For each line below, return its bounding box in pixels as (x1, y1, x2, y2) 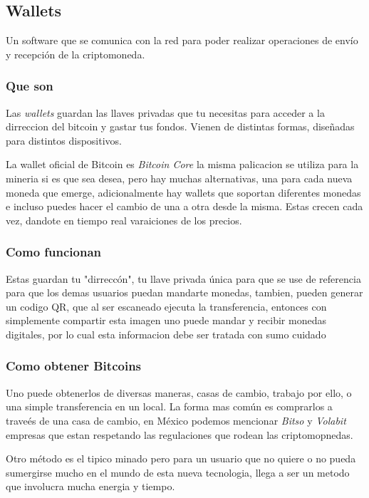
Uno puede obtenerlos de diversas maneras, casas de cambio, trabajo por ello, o (6, 385, 352, 400)
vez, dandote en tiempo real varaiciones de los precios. (6, 212, 242, 227)
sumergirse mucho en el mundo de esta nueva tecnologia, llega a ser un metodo (6, 465, 350, 479)
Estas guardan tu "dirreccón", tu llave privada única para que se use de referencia (6, 271, 361, 286)
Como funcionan (6, 243, 102, 261)
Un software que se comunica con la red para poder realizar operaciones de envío (6, 33, 358, 48)
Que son (6, 77, 53, 95)
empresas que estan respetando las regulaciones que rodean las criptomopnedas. (6, 427, 353, 442)
